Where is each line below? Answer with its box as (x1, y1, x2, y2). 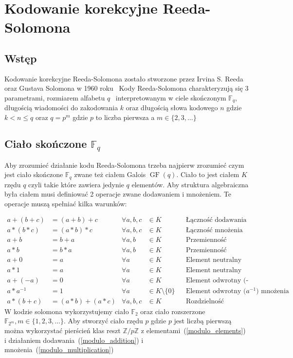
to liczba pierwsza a (95, 112, 155, 122)
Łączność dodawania (185, 217, 247, 224)
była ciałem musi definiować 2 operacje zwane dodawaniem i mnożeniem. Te (4, 189, 232, 199)
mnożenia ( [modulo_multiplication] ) (4, 344, 114, 355)
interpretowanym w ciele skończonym (115, 92, 226, 102)
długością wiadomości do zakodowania (4, 102, 118, 113)
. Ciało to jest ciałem (176, 169, 239, 179)
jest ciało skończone (4, 169, 63, 179)
